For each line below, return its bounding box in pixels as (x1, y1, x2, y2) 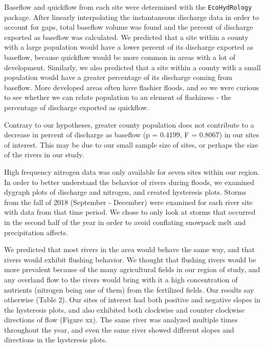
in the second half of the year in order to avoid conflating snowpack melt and (4, 216, 246, 227)
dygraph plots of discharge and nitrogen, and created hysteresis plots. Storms (4, 187, 247, 197)
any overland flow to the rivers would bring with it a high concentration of (4, 274, 238, 284)
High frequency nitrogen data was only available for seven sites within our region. (4, 166, 260, 177)
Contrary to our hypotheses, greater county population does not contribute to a (4, 119, 254, 130)
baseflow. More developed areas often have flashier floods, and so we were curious (4, 81, 259, 92)
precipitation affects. (4, 227, 68, 237)
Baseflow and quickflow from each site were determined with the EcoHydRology (4, 2, 252, 12)
